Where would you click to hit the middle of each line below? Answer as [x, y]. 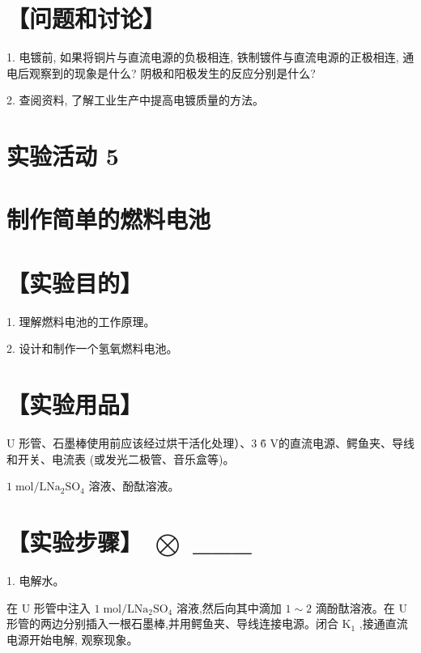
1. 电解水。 [36, 580]
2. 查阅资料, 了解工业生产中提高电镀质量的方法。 [136, 100]
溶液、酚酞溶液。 [134, 486]
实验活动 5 [63, 156]
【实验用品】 [75, 404]
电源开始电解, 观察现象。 [72, 639]
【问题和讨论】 [86, 18]
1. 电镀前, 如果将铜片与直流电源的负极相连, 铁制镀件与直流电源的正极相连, [203, 57]
